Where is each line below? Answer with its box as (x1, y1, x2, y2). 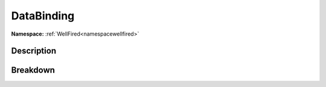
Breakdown (11, 65, 56, 76)
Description (11, 46, 57, 56)
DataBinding (11, 9, 75, 22)
